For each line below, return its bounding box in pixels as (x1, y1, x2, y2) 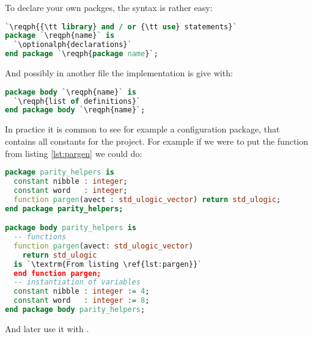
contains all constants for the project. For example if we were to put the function (5, 134, 309, 147)
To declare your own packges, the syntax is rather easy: (5, 1, 213, 13)
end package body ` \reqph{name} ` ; (5, 106, 145, 115)
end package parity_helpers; (5, 204, 123, 213)
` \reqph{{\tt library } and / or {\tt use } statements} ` (5, 22, 237, 31)
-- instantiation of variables (13, 278, 141, 287)
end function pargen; (13, 269, 101, 278)
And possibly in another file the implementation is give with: (5, 67, 233, 79)
